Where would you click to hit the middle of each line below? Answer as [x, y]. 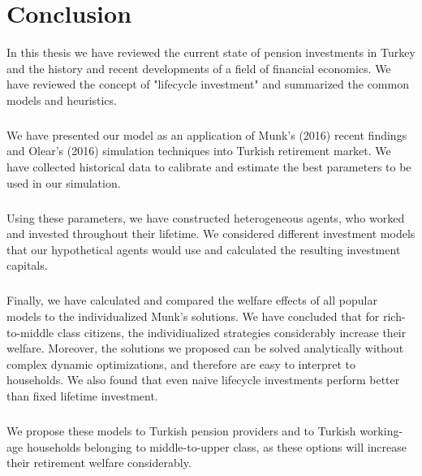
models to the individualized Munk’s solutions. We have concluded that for [193, 316]
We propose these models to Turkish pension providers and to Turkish [181, 430]
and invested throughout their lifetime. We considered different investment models [211, 234]
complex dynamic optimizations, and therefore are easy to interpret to [181, 363]
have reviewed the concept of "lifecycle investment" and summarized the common [208, 84]
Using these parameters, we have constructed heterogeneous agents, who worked [206, 217]
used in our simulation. [64, 182]
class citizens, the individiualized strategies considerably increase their [232, 332]
